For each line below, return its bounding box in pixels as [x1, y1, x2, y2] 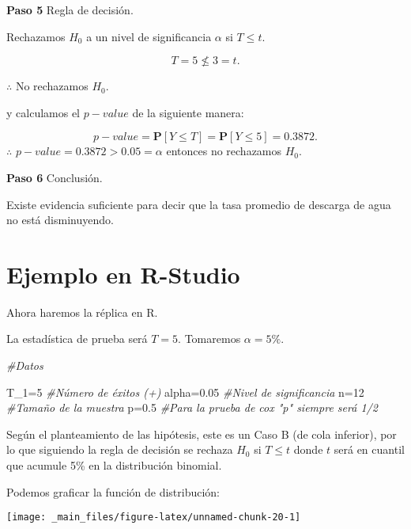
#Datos [6, 357, 43, 374]
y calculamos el [6, 104, 81, 120]
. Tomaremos [178, 330, 241, 347]
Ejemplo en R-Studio [6, 257, 240, 290]
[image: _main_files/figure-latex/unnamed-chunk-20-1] [6, 512, 301, 523]
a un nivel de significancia [86, 28, 212, 44]
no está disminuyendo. [6, 211, 114, 228]
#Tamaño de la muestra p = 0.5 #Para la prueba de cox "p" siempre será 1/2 [6, 399, 378, 416]
